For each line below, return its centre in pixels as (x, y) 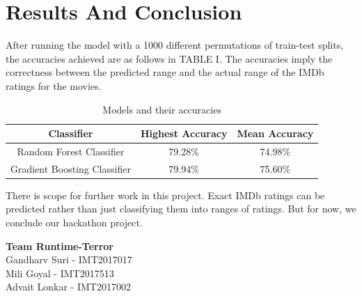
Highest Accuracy (184, 133)
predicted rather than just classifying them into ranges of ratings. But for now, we (181, 209)
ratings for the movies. (54, 85)
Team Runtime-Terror (60, 246)
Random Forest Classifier (71, 151)
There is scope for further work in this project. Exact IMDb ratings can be (165, 195)
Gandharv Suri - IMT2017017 (69, 259)
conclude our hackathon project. (74, 223)
